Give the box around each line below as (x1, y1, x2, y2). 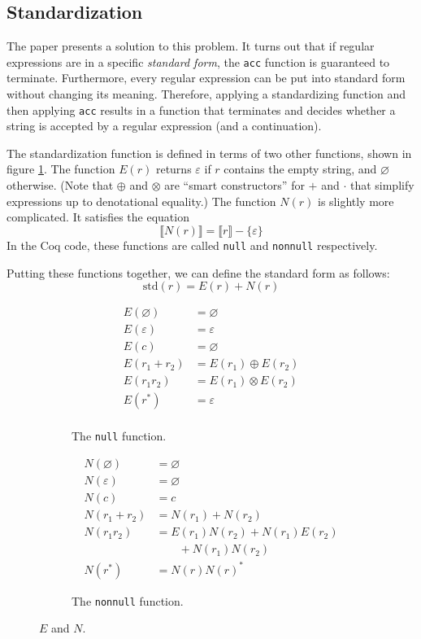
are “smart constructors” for (164, 177, 305, 194)
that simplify (349, 177, 414, 194)
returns (155, 160, 192, 177)
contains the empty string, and (224, 160, 377, 177)
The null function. (72, 427, 167, 444)
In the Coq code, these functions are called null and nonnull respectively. (7, 236, 378, 253)
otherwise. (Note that (7, 177, 114, 194)
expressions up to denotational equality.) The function (7, 192, 276, 209)
